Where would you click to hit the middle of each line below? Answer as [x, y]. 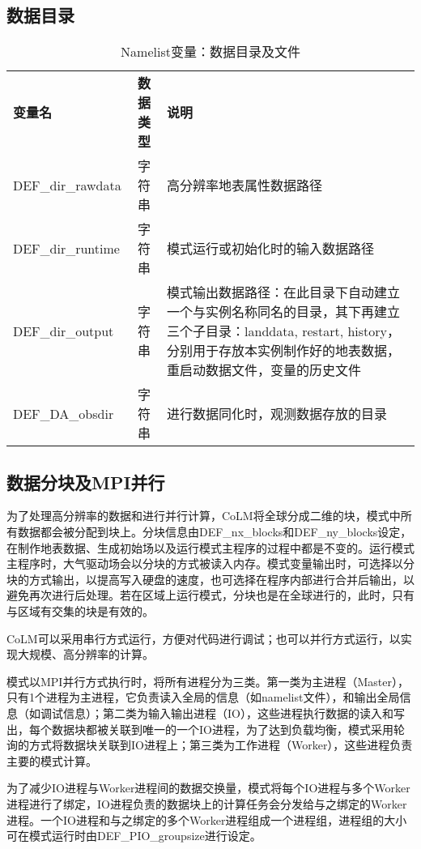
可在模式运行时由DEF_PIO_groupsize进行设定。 [134, 836]
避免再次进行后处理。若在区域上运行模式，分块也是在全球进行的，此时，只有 [210, 595]
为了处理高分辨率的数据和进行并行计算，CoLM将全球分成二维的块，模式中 [204, 516]
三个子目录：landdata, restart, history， [283, 331]
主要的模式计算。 [52, 760]
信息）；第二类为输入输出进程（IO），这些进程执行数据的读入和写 [234, 712]
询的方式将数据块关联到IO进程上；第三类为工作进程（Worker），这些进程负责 [210, 745]
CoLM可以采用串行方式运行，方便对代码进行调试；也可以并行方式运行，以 [204, 638]
